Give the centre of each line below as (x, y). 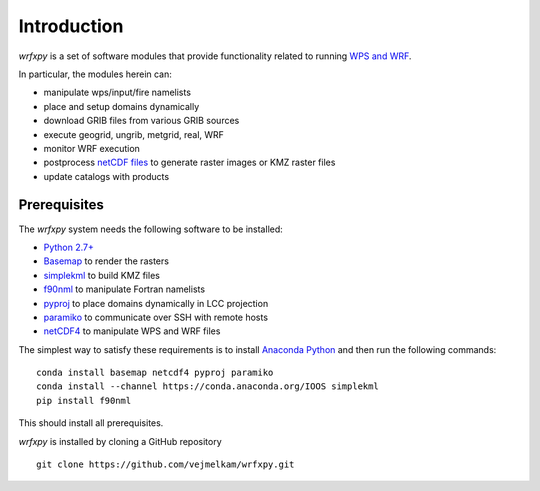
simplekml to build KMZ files (101, 275)
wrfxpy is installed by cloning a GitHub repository (120, 441)
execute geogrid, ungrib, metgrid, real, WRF (134, 134)
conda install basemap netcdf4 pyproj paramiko (155, 373)
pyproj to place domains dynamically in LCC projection (156, 303)
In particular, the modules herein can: (95, 74)
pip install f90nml (84, 400)
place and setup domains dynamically (121, 106)
